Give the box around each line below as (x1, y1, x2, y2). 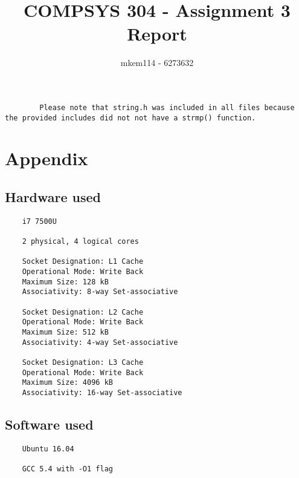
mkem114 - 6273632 (120, 56, 194, 69)
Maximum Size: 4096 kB (22, 378, 113, 387)
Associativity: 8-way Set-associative (22, 287, 178, 296)
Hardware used (5, 187, 101, 206)
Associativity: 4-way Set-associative (22, 338, 178, 347)
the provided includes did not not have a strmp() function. (5, 113, 256, 122)
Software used (5, 415, 94, 433)
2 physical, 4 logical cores (22, 237, 139, 246)
